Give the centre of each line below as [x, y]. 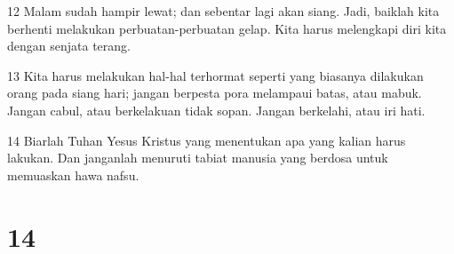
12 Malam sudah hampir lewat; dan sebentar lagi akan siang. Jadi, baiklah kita [223, 11]
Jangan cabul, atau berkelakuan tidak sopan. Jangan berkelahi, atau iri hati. [216, 110]
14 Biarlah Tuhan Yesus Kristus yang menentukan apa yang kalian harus [207, 140]
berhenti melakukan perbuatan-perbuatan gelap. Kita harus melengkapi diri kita [227, 28]
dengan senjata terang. [69, 46]
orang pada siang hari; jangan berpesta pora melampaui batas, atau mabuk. [215, 93]
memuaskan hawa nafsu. [73, 175]
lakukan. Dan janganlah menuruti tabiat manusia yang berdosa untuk [198, 158]
